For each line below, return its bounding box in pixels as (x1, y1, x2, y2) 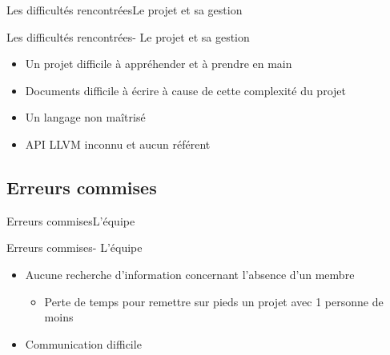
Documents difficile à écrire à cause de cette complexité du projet (25, 82, 346, 98)
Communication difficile (25, 335, 142, 352)
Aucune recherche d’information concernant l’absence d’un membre (25, 265, 355, 282)
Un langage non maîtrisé (25, 109, 146, 126)
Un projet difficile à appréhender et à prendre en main (25, 55, 292, 72)
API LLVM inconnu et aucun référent (25, 135, 211, 152)
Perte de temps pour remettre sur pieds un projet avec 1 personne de (44, 293, 384, 309)
